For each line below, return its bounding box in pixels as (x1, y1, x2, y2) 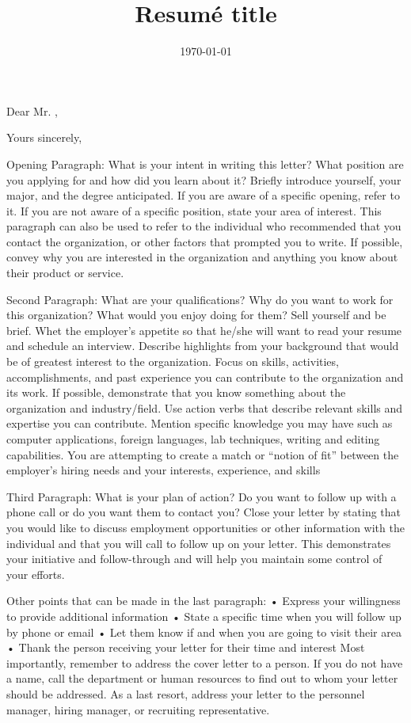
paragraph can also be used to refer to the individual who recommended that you (6, 218, 401, 234)
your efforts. (6, 565, 65, 582)
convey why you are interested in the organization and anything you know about (6, 249, 398, 265)
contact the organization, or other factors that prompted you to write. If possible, (6, 233, 403, 249)
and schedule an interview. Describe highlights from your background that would (6, 337, 399, 354)
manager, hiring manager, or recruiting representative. (6, 701, 270, 717)
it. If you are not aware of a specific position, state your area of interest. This (6, 202, 382, 219)
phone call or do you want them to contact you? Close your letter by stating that (6, 504, 401, 520)
